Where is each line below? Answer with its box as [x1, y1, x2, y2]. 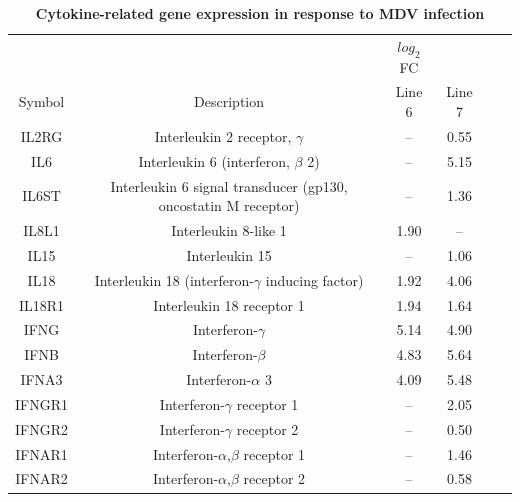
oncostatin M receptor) [158, 195, 300, 216]
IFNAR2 [15, 468, 68, 489]
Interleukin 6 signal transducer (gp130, [110, 175, 348, 196]
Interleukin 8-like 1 [171, 220, 287, 241]
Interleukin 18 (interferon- [94, 269, 254, 290]
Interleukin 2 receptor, [154, 125, 292, 146]
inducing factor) [265, 269, 364, 290]
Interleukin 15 [186, 244, 272, 265]
